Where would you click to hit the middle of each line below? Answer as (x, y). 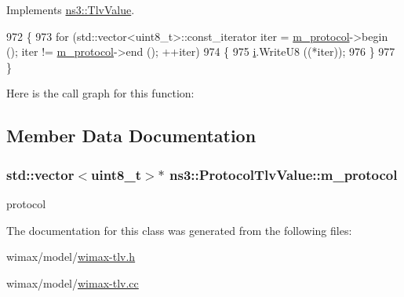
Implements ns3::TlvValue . (71, 9)
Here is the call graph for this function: (100, 93)
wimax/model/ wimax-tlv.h (71, 257)
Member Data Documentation (131, 136)
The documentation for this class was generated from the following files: (179, 230)
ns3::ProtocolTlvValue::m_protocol (284, 174)
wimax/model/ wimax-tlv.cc (73, 282)
